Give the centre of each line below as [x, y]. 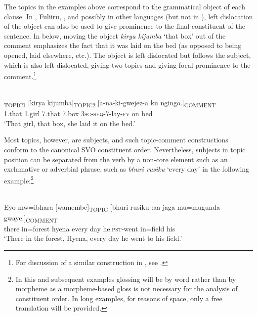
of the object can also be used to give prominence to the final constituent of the [125, 26]
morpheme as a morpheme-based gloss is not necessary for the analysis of [127, 289]
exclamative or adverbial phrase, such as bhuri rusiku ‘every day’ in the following [127, 169]
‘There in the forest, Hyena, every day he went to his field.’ [93, 238]
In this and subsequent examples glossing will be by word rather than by [126, 279]
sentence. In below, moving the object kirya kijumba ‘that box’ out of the [115, 35]
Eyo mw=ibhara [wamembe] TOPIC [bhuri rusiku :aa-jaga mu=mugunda [112, 207]
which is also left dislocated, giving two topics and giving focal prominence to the [127, 65]
